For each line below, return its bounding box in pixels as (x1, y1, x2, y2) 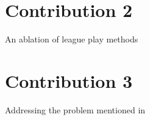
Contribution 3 (5, 68, 133, 93)
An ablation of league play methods (5, 33, 138, 45)
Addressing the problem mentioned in (5, 103, 146, 116)
